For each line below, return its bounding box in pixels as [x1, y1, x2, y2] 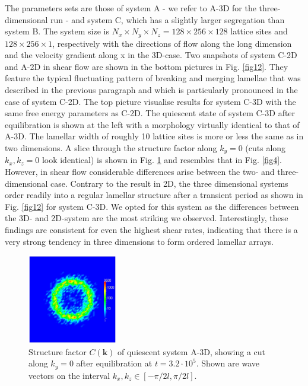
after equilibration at [76, 357, 153, 369]
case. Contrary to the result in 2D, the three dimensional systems [50, 177, 288, 189]
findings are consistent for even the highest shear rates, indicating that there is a [5, 224, 298, 235]
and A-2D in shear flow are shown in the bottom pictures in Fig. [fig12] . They [5, 60, 288, 72]
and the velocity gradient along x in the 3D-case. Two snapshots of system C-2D [5, 49, 297, 61]
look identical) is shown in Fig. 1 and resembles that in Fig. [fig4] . [42, 154, 282, 166]
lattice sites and [230, 25, 288, 37]
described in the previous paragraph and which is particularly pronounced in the [5, 84, 298, 96]
